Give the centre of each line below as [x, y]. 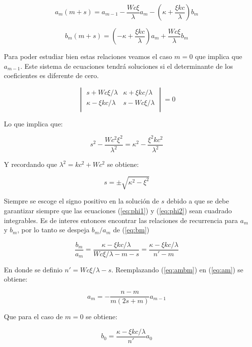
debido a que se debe [198, 201]
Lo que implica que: [33, 123]
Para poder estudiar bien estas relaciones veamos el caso [88, 56]
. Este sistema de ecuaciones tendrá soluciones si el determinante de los [126, 66]
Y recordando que [30, 164]
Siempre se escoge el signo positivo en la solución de [82, 201]
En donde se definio [33, 269]
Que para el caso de [33, 316]
